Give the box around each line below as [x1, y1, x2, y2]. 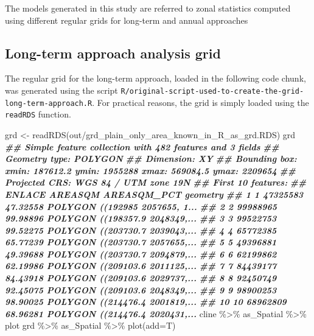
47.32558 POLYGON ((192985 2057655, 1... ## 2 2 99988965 [5, 200, 277, 212]
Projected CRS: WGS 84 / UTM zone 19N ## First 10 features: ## [5, 176, 307, 189]
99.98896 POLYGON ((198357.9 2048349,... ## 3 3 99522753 [5, 212, 277, 225]
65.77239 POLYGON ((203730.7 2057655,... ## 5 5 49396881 [5, 236, 277, 248]
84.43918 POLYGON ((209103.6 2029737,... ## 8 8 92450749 [5, 271, 277, 284]
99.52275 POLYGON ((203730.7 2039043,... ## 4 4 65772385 [5, 223, 277, 236]
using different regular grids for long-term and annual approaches [5, 13, 248, 26]
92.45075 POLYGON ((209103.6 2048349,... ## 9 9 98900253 [5, 283, 277, 296]
